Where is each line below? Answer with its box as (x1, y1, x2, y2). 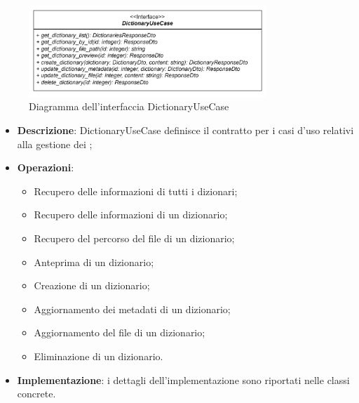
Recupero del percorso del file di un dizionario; (34, 231, 235, 245)
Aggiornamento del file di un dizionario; (34, 325, 205, 340)
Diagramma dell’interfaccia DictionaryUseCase (29, 99, 229, 114)
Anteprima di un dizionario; (34, 254, 154, 269)
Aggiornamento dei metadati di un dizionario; (34, 301, 231, 316)
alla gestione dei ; (17, 136, 93, 151)
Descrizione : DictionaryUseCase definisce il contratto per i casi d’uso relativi (17, 123, 354, 138)
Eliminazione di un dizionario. (34, 348, 163, 363)
